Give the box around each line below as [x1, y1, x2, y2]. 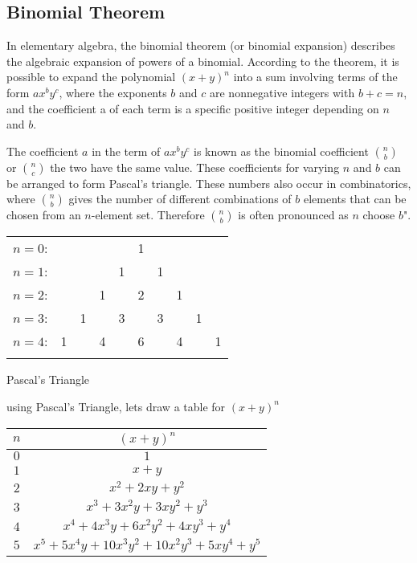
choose [362, 206, 395, 223]
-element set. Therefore [91, 206, 205, 223]
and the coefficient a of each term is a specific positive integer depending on [6, 100, 379, 116]
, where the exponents [59, 84, 167, 100]
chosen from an [6, 206, 81, 223]
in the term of [92, 142, 161, 159]
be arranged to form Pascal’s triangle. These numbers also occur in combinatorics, [6, 174, 411, 191]
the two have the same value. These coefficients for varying [50, 158, 340, 175]
